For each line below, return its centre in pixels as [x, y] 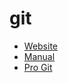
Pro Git [38, 67]
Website [41, 46]
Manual [39, 56]
